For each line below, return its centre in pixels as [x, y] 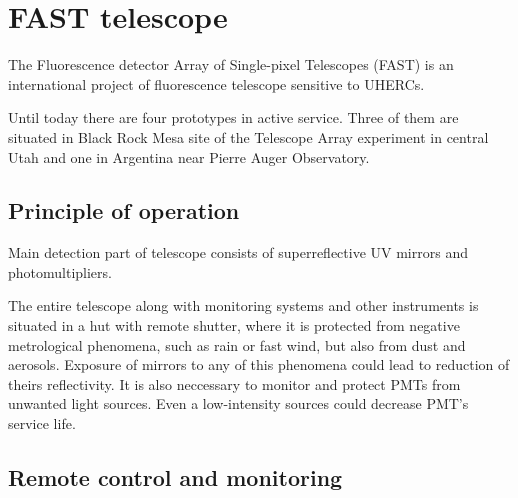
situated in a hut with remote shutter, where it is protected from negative [234, 325]
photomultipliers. [60, 271]
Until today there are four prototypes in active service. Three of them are [233, 117]
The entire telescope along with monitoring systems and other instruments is [243, 305]
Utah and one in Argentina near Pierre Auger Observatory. [189, 156]
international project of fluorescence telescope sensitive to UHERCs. [216, 83]
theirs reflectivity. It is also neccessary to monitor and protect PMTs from [234, 383]
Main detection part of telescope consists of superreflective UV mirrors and [238, 252]
